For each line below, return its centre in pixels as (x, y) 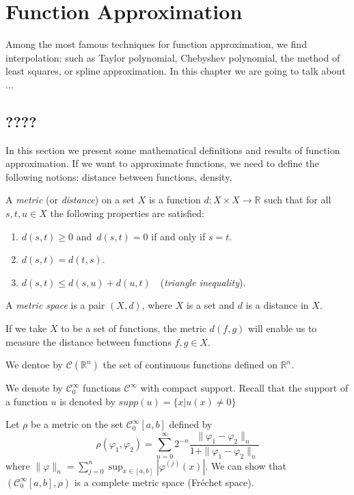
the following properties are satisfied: (127, 213)
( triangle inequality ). (203, 282)
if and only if (178, 236)
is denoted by (87, 401)
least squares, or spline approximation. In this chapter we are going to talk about (176, 71)
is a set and (210, 305)
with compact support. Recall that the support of (244, 388)
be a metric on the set (77, 424)
